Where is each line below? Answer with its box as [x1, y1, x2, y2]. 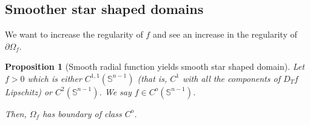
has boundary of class [42, 107, 122, 120]
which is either [27, 72, 82, 84]
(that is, [137, 72, 167, 84]
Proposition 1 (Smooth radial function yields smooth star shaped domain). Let [5, 60, 305, 73]
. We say [99, 85, 132, 98]
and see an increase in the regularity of [152, 28, 297, 41]
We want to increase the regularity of [5, 28, 143, 41]
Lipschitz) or [5, 85, 53, 98]
